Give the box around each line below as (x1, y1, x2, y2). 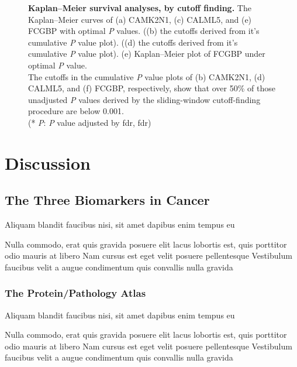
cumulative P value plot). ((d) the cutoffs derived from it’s (28, 36, 238, 48)
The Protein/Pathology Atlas (5, 286, 146, 300)
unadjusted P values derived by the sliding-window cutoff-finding (28, 93, 261, 105)
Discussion (5, 150, 91, 174)
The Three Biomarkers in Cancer (5, 191, 210, 209)
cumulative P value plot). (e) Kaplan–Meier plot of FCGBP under (28, 47, 265, 60)
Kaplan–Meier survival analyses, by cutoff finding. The (28, 2, 251, 13)
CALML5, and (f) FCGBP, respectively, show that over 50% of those (28, 82, 275, 94)
